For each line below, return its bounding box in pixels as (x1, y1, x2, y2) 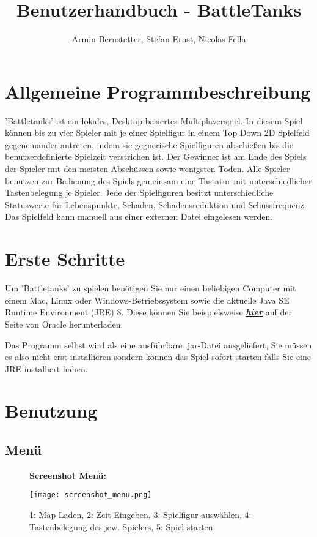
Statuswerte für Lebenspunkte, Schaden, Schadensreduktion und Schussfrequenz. (5, 198, 307, 211)
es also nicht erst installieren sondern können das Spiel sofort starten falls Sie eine (5, 350, 311, 363)
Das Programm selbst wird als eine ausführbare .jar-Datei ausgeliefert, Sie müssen (5, 338, 312, 351)
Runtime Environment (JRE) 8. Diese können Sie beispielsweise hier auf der (5, 306, 292, 318)
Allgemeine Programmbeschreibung (5, 78, 311, 103)
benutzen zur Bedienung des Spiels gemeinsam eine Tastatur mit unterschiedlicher (5, 174, 312, 187)
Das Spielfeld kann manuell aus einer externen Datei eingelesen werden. (5, 210, 273, 223)
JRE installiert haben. (5, 362, 88, 375)
